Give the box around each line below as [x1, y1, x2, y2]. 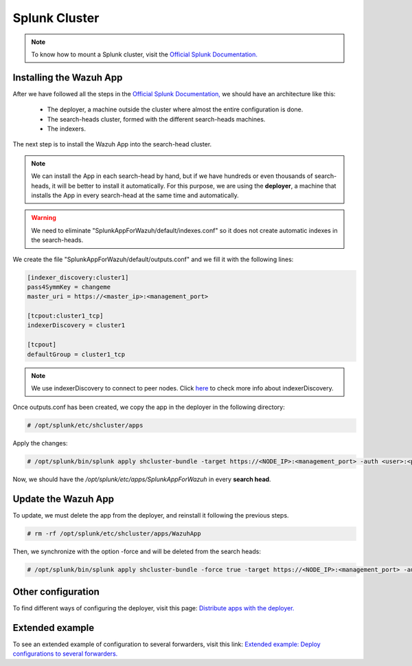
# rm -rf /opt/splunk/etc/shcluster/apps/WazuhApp [27, 530, 202, 537]
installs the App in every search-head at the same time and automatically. [31, 191, 240, 199]
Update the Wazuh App [12, 493, 115, 505]
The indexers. [47, 124, 86, 133]
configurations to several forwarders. [12, 650, 118, 658]
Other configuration [12, 586, 100, 597]
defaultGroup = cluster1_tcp [27, 351, 126, 358]
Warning [31, 214, 56, 222]
